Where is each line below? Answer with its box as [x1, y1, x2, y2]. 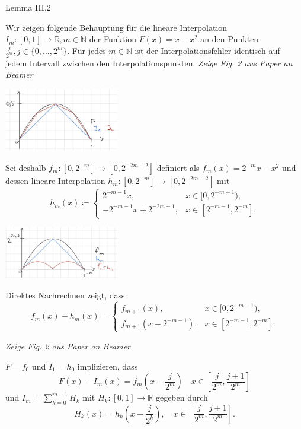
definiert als [156, 161, 200, 174]
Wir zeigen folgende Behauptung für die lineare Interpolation [5, 21, 228, 33]
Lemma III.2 [5, 1, 51, 13]
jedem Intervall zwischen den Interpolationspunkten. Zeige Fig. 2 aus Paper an [5, 56, 293, 69]
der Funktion [89, 33, 136, 45]
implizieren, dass [77, 360, 138, 372]
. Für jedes [67, 44, 106, 56]
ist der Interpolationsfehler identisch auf [135, 44, 280, 56]
